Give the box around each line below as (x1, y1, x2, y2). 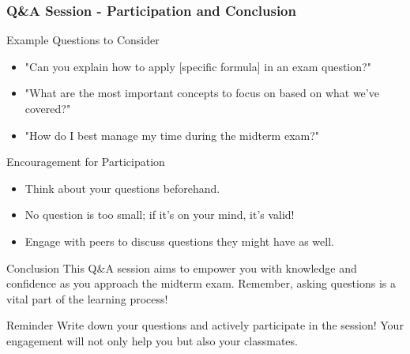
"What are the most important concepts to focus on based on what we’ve (24, 85, 379, 101)
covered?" (24, 100, 71, 116)
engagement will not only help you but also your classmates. (6, 332, 298, 348)
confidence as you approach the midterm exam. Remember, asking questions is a (6, 275, 396, 292)
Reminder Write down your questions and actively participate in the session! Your (6, 317, 404, 333)
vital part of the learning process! (6, 290, 168, 307)
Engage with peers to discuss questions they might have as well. (24, 232, 334, 249)
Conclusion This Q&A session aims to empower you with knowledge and (6, 259, 357, 276)
